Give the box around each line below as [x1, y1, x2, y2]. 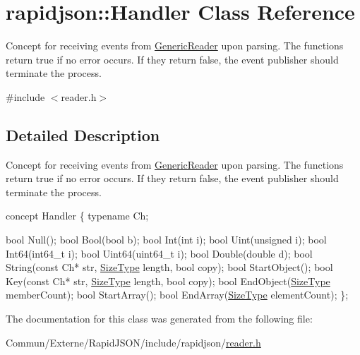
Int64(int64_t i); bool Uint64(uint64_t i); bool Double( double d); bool [6, 246, 313, 260]
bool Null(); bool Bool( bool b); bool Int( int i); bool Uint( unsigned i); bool [6, 232, 327, 247]
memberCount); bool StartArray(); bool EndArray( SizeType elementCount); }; [6, 287, 349, 302]
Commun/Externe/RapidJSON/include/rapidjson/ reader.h [6, 335, 261, 349]
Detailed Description [6, 124, 160, 145]
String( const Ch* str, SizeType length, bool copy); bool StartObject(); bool [6, 260, 333, 275]
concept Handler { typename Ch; [6, 208, 149, 223]
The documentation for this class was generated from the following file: [6, 311, 313, 326]
